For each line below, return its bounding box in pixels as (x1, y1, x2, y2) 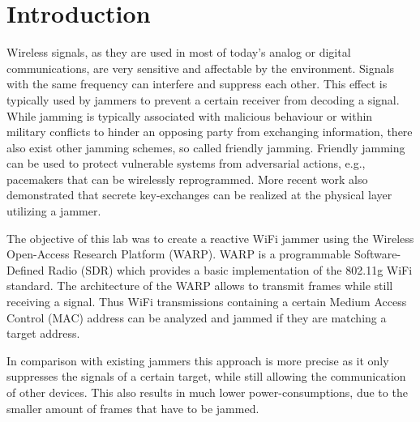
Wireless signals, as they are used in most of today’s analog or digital (6, 44, 351, 61)
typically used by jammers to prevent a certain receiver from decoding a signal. (6, 91, 400, 108)
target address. (6, 325, 80, 342)
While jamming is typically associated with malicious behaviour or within (6, 107, 373, 124)
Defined (6, 261, 45, 278)
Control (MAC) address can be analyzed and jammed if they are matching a (6, 309, 387, 326)
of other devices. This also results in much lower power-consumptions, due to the (6, 384, 408, 400)
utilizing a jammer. (6, 202, 101, 220)
